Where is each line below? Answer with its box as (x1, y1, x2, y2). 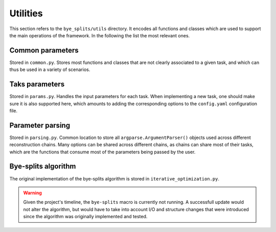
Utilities (9, 8, 43, 19)
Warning (23, 190, 42, 196)
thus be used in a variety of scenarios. (9, 66, 90, 73)
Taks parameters (9, 80, 65, 89)
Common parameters (9, 46, 79, 55)
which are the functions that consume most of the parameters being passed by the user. (9, 149, 196, 155)
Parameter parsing (9, 121, 71, 130)
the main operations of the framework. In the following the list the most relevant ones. (9, 32, 190, 38)
